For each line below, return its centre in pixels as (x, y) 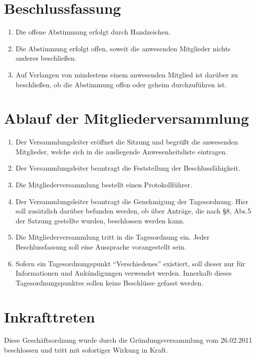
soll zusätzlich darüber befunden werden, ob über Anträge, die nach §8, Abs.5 (133, 211)
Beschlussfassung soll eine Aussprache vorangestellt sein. (101, 246)
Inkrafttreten (50, 316)
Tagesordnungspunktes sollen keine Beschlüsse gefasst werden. (109, 282)
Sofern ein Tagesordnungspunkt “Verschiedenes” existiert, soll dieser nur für (130, 263)
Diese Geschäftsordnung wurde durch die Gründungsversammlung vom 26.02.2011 (128, 340)
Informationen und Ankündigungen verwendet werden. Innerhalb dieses (124, 273)
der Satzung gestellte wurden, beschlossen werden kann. (100, 220)
